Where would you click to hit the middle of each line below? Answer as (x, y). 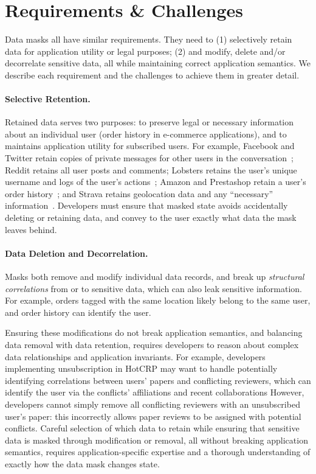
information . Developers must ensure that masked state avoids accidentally (146, 205)
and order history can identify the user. (78, 312)
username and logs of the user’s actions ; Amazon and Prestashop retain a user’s (156, 182)
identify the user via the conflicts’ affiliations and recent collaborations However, (155, 392)
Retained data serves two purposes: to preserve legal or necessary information (149, 122)
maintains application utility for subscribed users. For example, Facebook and (150, 146)
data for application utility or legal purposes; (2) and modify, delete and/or (145, 51)
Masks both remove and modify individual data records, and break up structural (155, 277)
